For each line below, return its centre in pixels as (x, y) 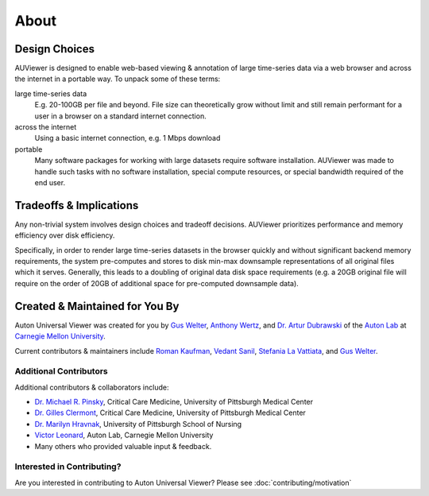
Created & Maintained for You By (97, 306)
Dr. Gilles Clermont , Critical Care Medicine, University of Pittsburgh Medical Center (170, 413)
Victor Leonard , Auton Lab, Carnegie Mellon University (124, 435)
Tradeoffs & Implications (77, 205)
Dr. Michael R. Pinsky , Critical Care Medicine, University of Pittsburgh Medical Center (174, 402)
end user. (50, 182)
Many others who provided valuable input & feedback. (123, 446)
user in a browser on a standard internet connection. (120, 116)
